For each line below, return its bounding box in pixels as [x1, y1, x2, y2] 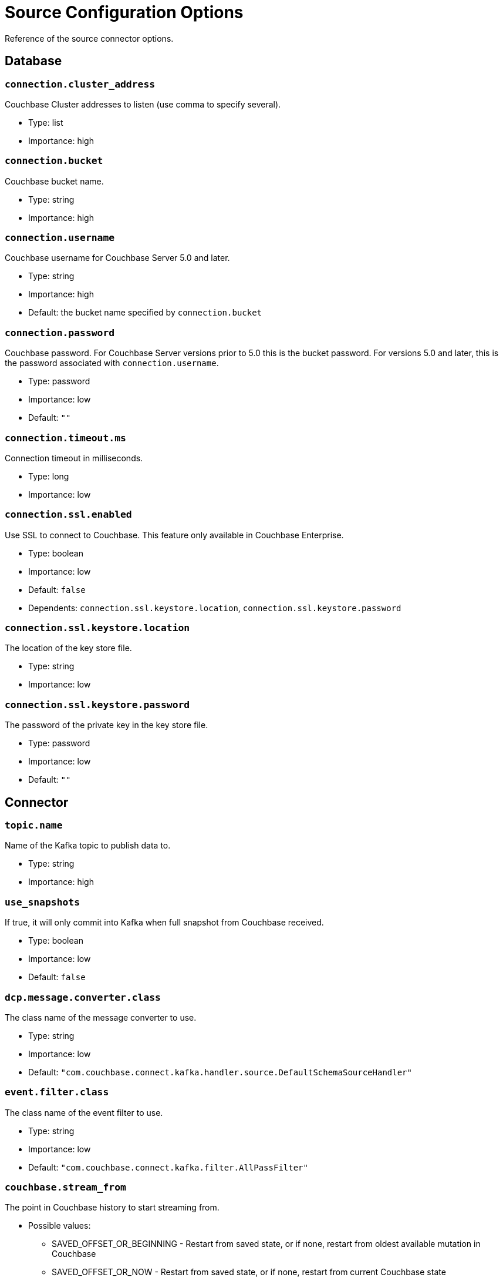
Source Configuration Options [5, 2, 244, 22]
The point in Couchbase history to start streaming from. [5, 1202, 220, 1213]
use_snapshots [5, 896, 80, 908]
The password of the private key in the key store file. [5, 720, 208, 730]
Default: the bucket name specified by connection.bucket [28, 307, 262, 318]
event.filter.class [5, 1086, 109, 1098]
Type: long [28, 471, 69, 481]
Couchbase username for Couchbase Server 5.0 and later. [5, 253, 230, 263]
